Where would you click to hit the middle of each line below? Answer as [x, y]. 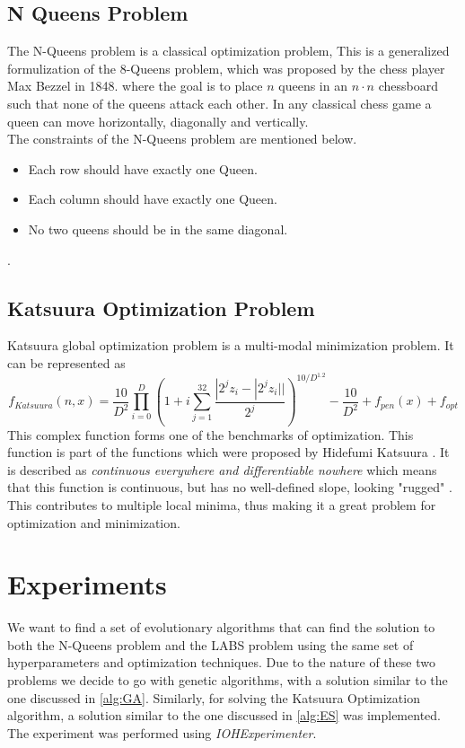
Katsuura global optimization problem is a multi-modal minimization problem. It [231, 345]
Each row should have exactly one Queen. [143, 168]
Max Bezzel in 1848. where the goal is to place [135, 86]
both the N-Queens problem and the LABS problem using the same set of [211, 644]
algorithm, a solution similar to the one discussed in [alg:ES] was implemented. [224, 715]
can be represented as [66, 362]
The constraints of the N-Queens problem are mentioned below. [182, 139]
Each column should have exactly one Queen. [153, 199]
